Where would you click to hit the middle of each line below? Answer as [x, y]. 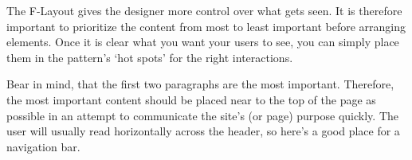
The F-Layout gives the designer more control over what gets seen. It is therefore [204, 10]
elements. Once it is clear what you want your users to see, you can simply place [203, 42]
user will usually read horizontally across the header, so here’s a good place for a [203, 131]
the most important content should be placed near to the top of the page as [191, 99]
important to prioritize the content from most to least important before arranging [206, 26]
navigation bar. [43, 146]
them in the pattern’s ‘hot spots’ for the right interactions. [150, 57]
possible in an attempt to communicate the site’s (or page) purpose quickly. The [203, 115]
